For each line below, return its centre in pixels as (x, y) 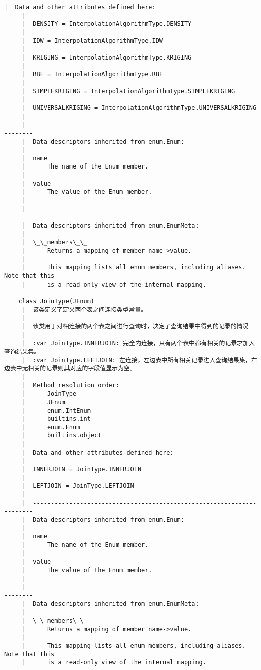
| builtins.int (56, 419)
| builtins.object (62, 436)
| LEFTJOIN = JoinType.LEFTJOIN (78, 486)
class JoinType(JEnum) (56, 301)
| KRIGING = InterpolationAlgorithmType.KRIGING (107, 57)
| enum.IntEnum (56, 410)
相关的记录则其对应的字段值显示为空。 (82, 369)
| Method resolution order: (71, 385)
